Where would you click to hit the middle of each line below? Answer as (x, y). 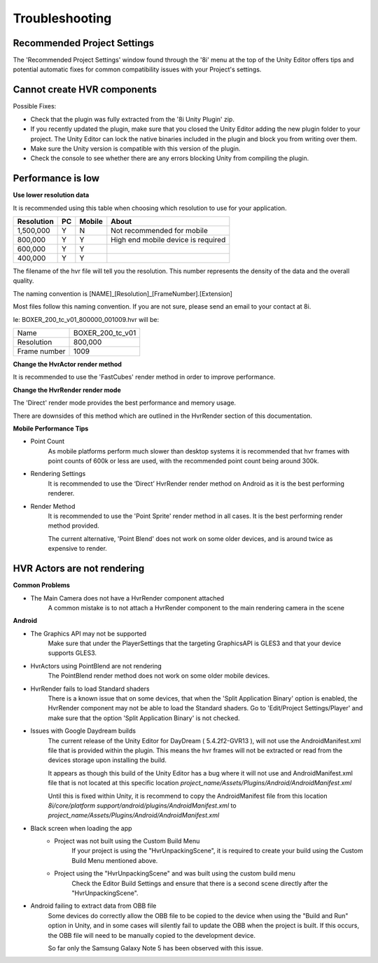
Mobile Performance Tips (51, 428)
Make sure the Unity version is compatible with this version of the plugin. (135, 148)
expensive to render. (78, 549)
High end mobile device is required (168, 240)
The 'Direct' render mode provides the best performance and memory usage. (125, 403)
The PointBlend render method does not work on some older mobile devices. (159, 676)
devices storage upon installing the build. (107, 760)
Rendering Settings (58, 474)
